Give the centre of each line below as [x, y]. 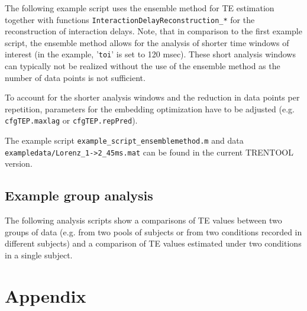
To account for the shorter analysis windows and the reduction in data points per [152, 97]
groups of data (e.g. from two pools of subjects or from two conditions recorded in [153, 231]
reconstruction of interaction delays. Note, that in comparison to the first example [153, 31]
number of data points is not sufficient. [75, 77]
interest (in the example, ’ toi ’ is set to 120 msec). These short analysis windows [150, 54]
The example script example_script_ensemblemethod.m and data [124, 140]
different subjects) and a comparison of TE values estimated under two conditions [153, 243]
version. [19, 163]
